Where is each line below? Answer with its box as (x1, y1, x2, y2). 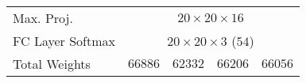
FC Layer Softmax (13, 32, 115, 50)
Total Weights (13, 55, 91, 73)
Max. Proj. (13, 9, 73, 27)
